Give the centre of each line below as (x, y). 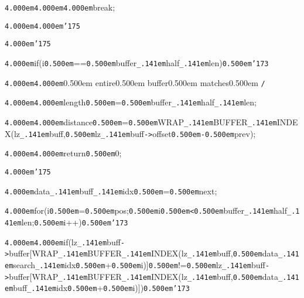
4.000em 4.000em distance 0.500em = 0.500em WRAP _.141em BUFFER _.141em (141, 121)
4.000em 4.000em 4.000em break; (60, 7)
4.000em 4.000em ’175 (42, 26)
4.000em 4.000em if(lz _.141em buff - (65, 242)
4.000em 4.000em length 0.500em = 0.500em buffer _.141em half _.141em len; (131, 102)
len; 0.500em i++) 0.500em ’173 (75, 222)
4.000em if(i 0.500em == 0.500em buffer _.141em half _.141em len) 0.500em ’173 (137, 62)
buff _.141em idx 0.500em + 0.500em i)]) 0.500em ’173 (101, 288)
